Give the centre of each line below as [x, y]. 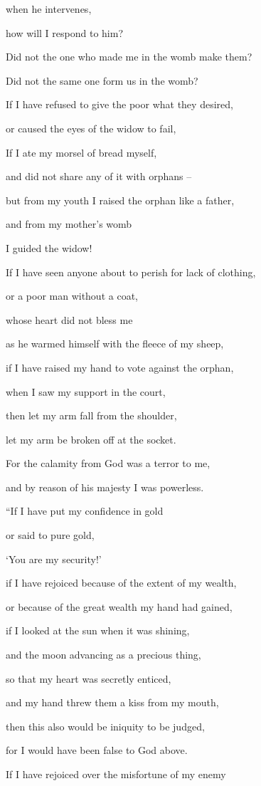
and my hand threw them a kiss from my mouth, [112, 702]
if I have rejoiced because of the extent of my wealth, [121, 583]
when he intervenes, [49, 9]
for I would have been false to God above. [97, 750]
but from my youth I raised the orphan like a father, [120, 200]
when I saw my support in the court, [86, 391]
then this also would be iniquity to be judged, [105, 726]
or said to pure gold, [50, 535]
